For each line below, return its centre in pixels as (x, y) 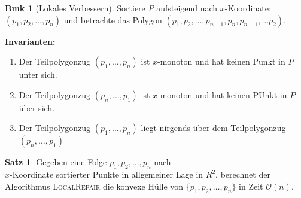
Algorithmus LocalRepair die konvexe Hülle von (94, 186)
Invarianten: (30, 41)
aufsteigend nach (187, 8)
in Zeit (251, 186)
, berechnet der (243, 174)
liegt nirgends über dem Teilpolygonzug (213, 128)
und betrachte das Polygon (113, 19)
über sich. (37, 107)
